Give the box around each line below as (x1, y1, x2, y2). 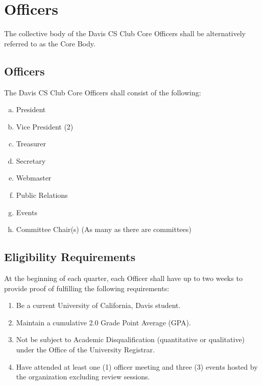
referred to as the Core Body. (4, 38, 96, 48)
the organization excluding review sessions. (16, 371, 150, 382)
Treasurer (16, 138, 46, 149)
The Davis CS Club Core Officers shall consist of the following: (4, 87, 201, 97)
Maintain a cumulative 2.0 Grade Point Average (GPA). (16, 317, 191, 327)
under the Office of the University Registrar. (16, 344, 155, 355)
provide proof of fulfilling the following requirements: (4, 283, 170, 293)
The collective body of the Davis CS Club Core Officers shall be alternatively (4, 28, 246, 39)
